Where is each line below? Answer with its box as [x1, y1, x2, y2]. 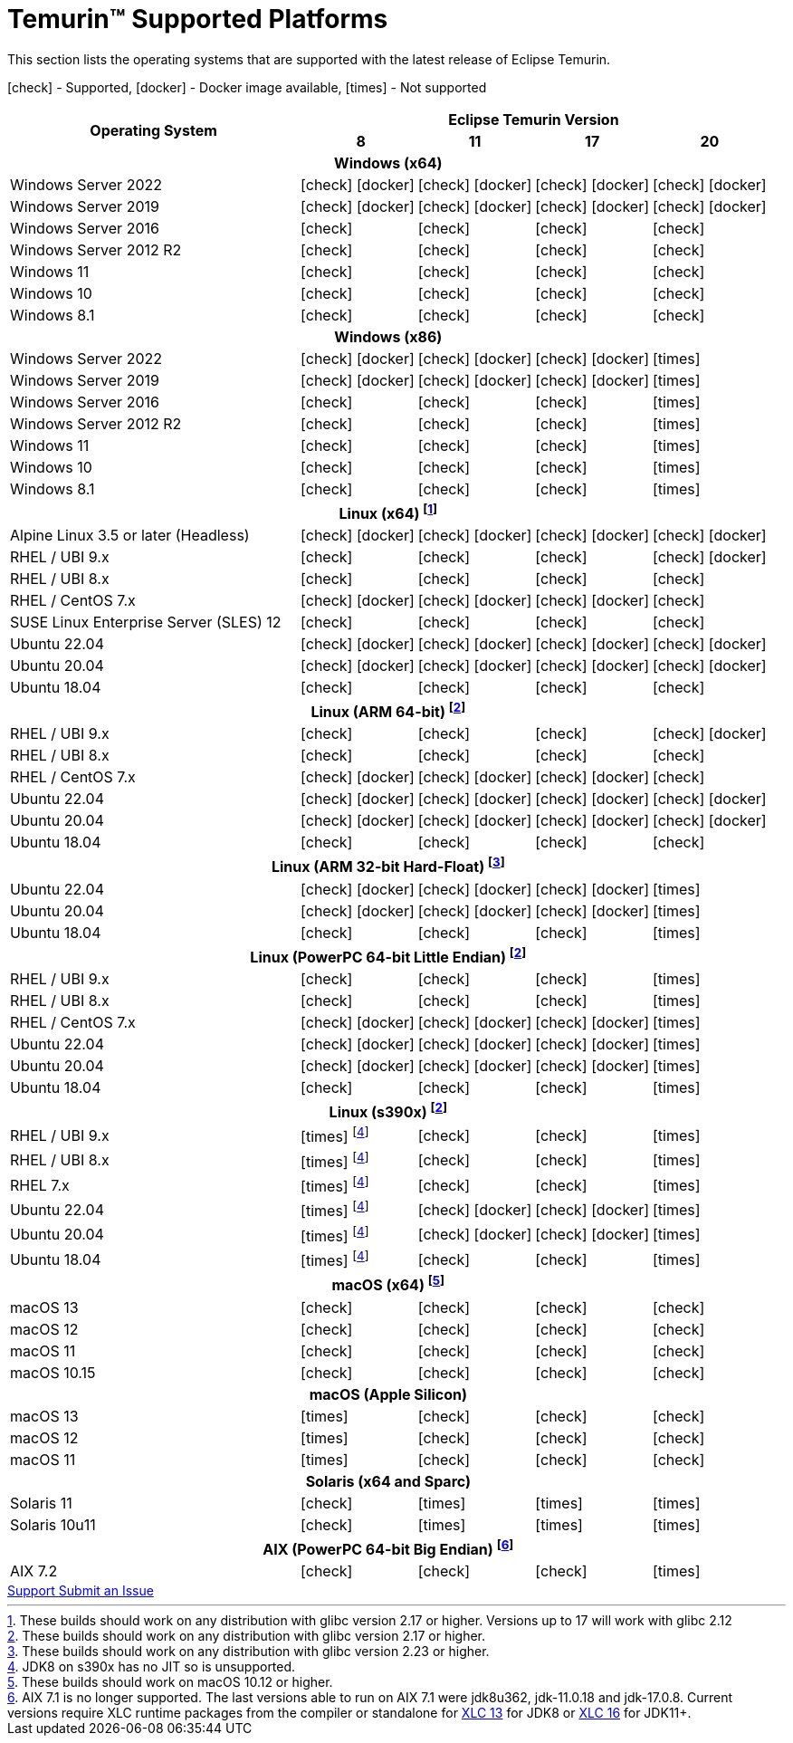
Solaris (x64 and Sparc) [305, 1471, 472, 1490]
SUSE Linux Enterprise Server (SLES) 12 [10, 613, 282, 632]
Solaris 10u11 [10, 1515, 96, 1534]
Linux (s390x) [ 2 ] [329, 1100, 448, 1122]
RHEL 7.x [10, 1175, 70, 1194]
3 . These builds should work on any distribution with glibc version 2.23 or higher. [7, 1643, 490, 1660]
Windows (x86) [334, 327, 443, 346]
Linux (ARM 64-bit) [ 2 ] [311, 700, 466, 722]
